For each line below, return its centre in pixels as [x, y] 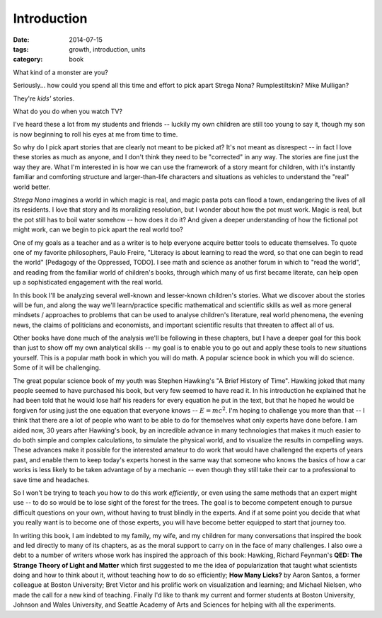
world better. [32, 187]
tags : [21, 49]
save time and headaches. [51, 480]
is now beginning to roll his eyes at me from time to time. [95, 134]
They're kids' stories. [44, 98]
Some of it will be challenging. [57, 367]
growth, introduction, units [107, 49]
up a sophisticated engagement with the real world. [88, 282]
